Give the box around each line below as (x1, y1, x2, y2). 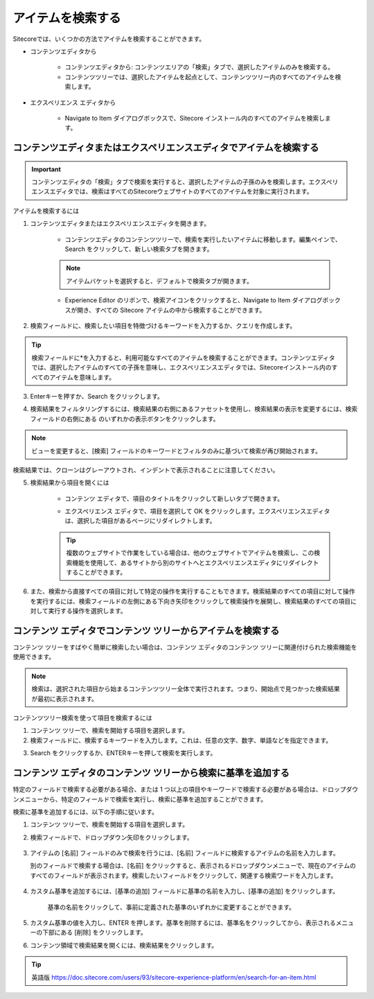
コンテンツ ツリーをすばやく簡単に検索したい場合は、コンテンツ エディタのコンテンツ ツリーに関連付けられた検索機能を (12, 643, 357, 652)
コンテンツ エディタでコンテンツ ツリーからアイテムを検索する (12, 625, 280, 636)
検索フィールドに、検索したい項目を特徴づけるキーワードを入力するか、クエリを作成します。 (30, 321, 296, 329)
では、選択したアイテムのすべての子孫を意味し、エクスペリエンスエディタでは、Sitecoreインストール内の (31, 363, 332, 372)
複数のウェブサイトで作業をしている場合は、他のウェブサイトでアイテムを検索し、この (66, 548, 314, 557)
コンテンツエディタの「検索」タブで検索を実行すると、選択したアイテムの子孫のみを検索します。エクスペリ (31, 177, 339, 186)
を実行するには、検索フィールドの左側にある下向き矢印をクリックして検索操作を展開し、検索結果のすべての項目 (30, 597, 351, 605)
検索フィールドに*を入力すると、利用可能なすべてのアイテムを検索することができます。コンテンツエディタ (31, 354, 335, 362)
